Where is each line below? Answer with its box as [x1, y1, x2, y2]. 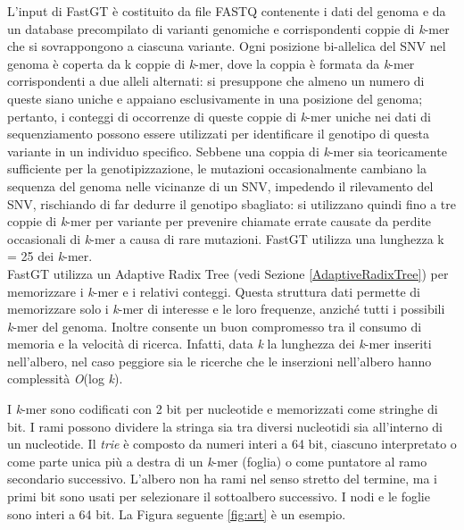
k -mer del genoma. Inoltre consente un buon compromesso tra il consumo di [7, 316, 422, 335]
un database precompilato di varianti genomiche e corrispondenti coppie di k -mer [7, 19, 450, 38]
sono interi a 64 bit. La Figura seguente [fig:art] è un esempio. [7, 504, 346, 523]
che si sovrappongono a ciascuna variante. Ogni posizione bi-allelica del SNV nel [7, 37, 446, 55]
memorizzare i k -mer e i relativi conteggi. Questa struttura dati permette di [7, 282, 421, 300]
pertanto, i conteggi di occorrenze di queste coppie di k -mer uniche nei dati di [7, 106, 431, 125]
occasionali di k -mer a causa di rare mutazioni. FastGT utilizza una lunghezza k [7, 229, 444, 248]
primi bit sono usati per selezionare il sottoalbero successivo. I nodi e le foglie [7, 487, 430, 506]
